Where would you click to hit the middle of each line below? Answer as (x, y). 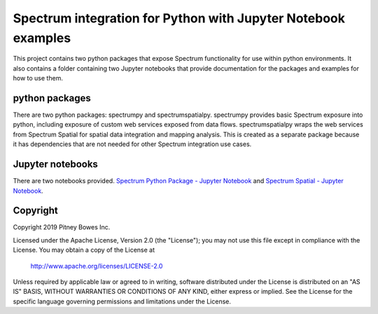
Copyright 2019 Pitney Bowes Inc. (62, 227)
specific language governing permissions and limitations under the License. (122, 301)
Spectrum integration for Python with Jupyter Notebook (179, 18)
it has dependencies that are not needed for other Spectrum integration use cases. (132, 144)
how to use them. (38, 78)
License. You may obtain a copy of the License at (84, 250)
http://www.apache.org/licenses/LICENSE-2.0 (97, 266)
